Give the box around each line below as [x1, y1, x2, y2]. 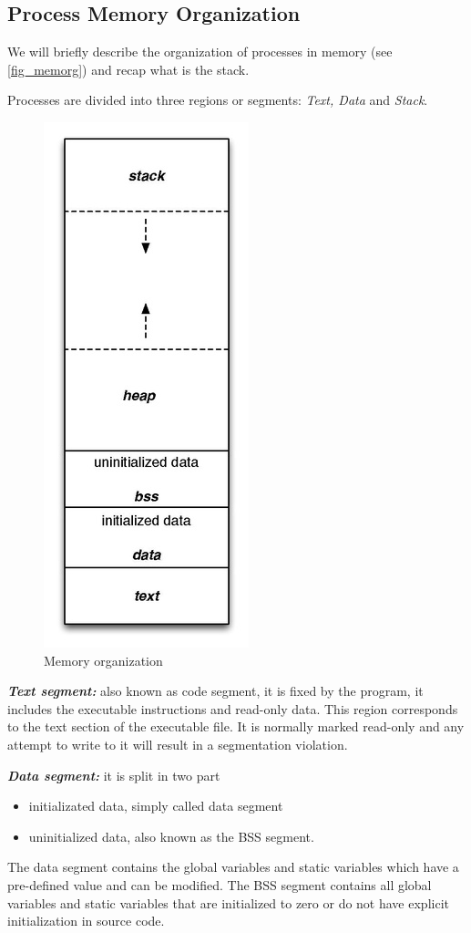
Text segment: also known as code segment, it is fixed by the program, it [7, 681, 424, 700]
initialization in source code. [7, 911, 165, 930]
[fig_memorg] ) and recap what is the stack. [7, 59, 250, 78]
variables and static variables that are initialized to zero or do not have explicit [7, 893, 449, 912]
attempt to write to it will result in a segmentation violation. [7, 734, 348, 753]
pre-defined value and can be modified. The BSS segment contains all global [7, 875, 432, 894]
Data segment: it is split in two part [7, 765, 220, 784]
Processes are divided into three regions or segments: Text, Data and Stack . [7, 90, 428, 109]
